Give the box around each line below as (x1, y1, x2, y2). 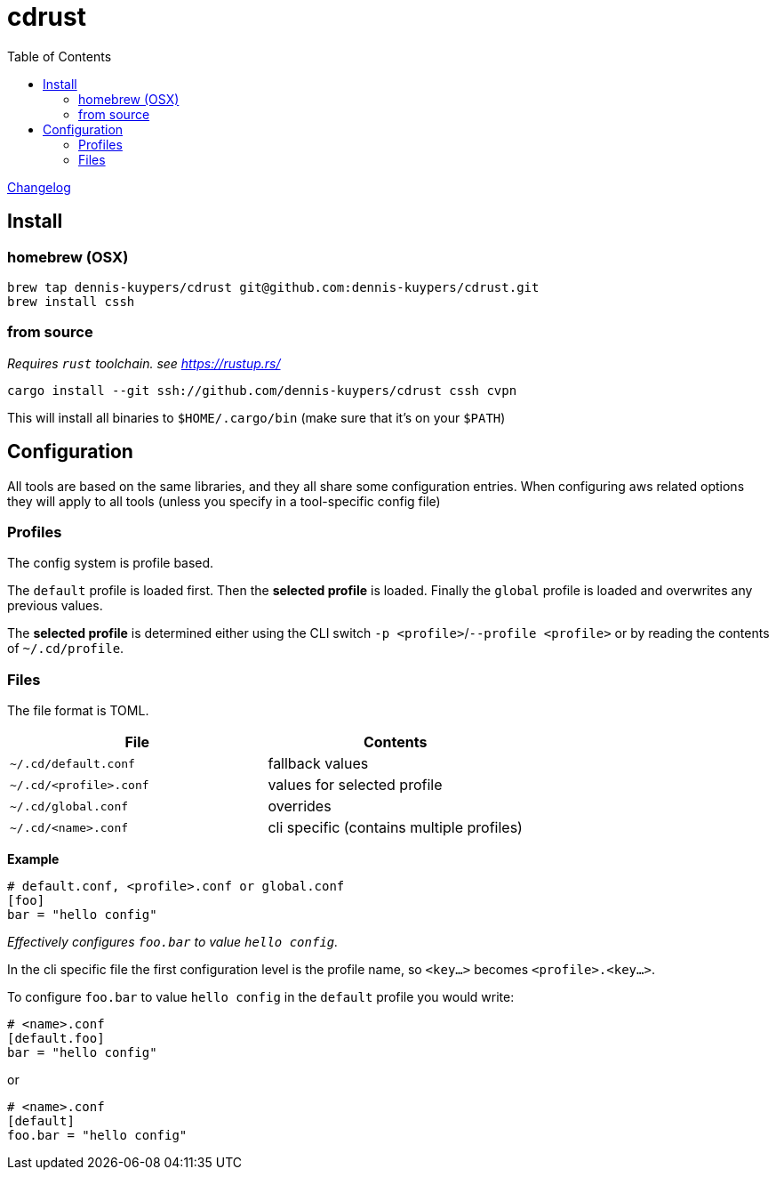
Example (7, 851, 60, 867)
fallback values (268, 754, 369, 773)
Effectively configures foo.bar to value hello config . (7, 934, 339, 950)
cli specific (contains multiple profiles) (268, 818, 523, 837)
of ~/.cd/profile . (7, 641, 124, 657)
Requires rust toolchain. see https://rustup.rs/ (7, 355, 281, 371)
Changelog (7, 179, 71, 195)
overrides (268, 797, 332, 816)
